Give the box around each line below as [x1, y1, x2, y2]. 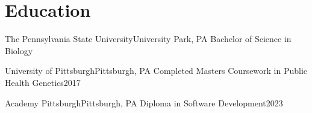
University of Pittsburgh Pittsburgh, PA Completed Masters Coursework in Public [5, 64, 308, 77]
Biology [5, 44, 33, 56]
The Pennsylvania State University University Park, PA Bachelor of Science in [5, 32, 292, 45]
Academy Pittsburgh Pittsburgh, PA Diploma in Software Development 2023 [5, 96, 283, 109]
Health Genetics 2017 [5, 76, 81, 88]
